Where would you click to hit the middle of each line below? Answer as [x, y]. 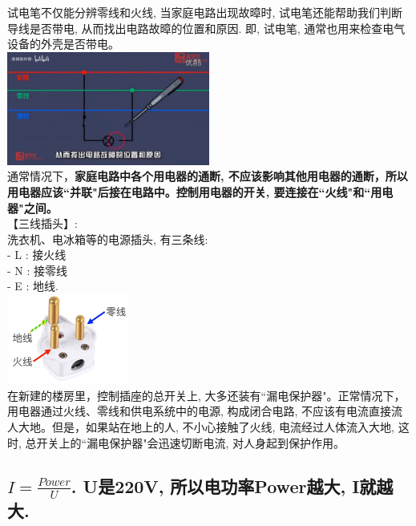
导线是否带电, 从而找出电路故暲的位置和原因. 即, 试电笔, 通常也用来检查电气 [206, 28]
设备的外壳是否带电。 [63, 44]
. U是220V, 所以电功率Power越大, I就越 [232, 486]
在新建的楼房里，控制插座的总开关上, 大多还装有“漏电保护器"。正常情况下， [206, 395]
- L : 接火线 [37, 255]
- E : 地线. [33, 286]
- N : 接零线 [38, 270]
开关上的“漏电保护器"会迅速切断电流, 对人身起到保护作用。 [190, 442]
